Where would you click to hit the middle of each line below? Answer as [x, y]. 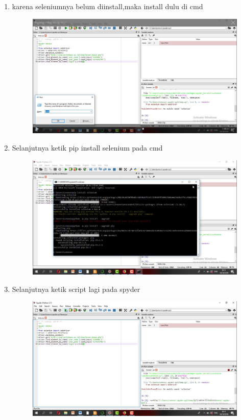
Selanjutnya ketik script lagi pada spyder [76, 289]
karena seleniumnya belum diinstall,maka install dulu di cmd [107, 6]
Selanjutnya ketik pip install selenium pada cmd [87, 147]
